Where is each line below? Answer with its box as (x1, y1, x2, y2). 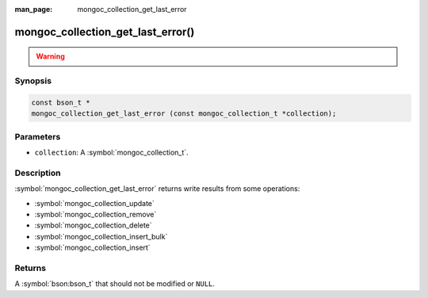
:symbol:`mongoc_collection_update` (34, 198, 155, 208)
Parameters (14, 131, 61, 142)
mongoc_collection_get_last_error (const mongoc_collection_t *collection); (31, 109, 337, 118)
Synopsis (14, 75, 52, 86)
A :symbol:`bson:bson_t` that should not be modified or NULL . (14, 279, 216, 288)
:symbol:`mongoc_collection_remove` (34, 210, 157, 219)
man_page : (14, 5, 53, 13)
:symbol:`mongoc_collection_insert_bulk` (34, 231, 168, 241)
